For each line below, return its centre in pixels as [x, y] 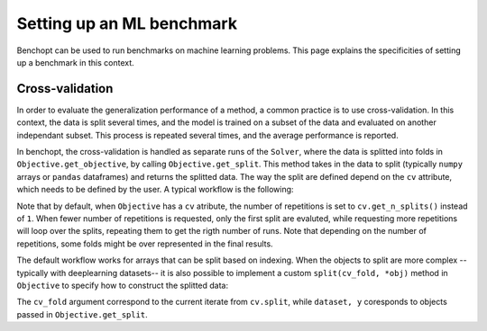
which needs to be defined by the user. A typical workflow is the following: [155, 190]
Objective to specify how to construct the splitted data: [123, 285]
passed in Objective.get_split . [82, 314]
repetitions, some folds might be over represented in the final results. [145, 244]
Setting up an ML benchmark [127, 23]
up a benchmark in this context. [75, 62]
